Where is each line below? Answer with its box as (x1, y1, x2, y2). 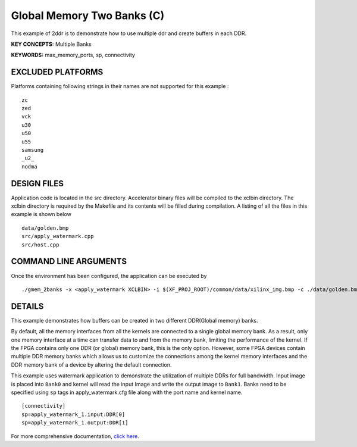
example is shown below (11, 211, 71, 218)
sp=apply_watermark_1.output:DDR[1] (21, 420, 129, 426)
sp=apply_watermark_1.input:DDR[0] (21, 411, 126, 418)
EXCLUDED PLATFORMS (11, 67, 104, 77)
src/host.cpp (21, 241, 59, 248)
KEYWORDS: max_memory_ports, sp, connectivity (11, 51, 135, 59)
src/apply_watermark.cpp (21, 233, 94, 240)
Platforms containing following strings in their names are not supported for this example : (11, 83, 229, 90)
